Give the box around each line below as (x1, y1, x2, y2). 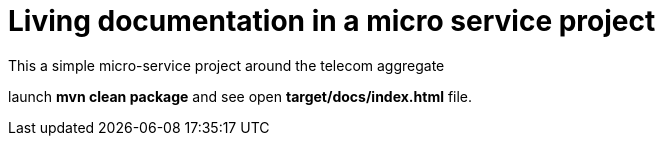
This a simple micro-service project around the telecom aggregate (8, 56, 445, 74)
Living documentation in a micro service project (8, 4, 656, 38)
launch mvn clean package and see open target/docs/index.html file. (8, 87, 473, 105)
